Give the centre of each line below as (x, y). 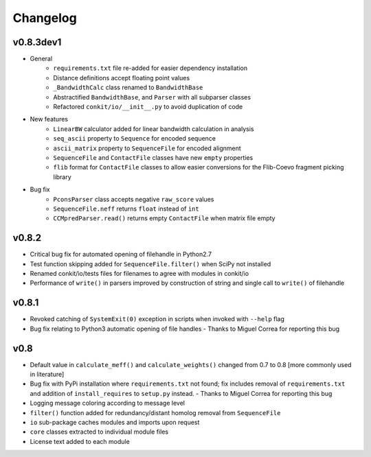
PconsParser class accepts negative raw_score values (134, 199)
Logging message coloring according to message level (108, 403)
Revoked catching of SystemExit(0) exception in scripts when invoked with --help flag (157, 319)
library (62, 177)
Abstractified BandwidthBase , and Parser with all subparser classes (152, 97)
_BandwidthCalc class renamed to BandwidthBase (128, 87)
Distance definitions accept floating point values (122, 78)
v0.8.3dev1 (37, 42)
